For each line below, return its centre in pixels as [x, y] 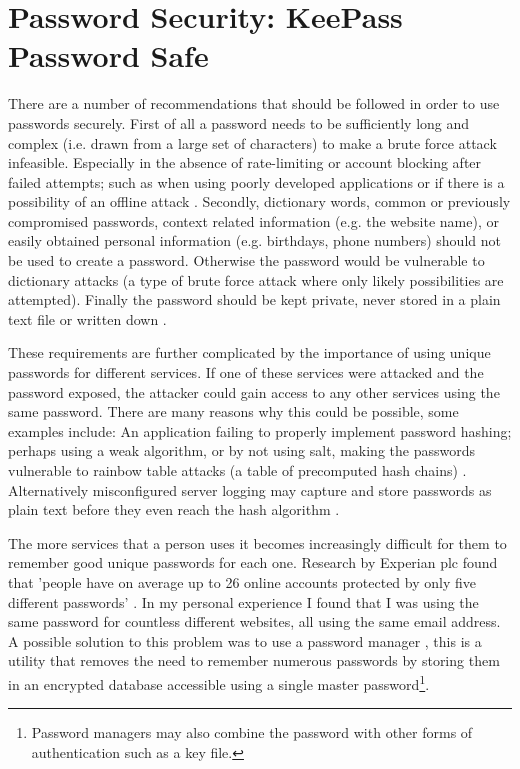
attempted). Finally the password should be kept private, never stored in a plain [254, 299]
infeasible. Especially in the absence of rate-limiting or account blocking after [245, 162]
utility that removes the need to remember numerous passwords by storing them [254, 660]
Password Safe [108, 55]
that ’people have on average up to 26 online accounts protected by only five [242, 581]
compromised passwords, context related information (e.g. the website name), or [253, 220]
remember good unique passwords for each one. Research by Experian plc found [253, 562]
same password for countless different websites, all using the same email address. [254, 621]
